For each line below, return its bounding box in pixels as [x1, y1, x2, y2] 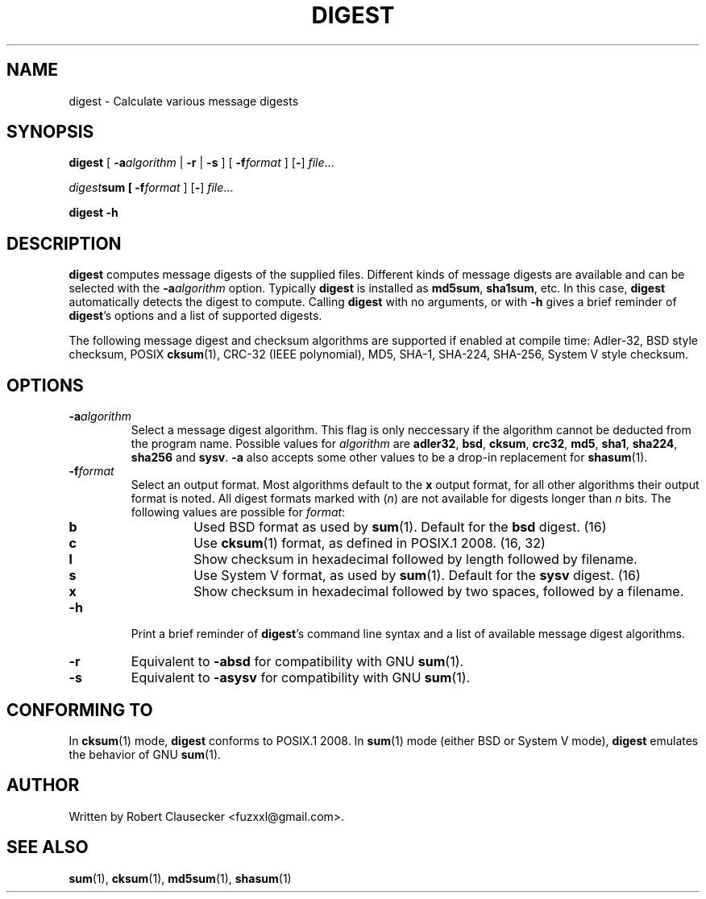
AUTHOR [6, 775, 80, 796]
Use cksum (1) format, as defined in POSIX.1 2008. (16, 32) [193, 535, 546, 552]
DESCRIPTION [6, 233, 122, 254]
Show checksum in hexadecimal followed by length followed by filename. [193, 551, 637, 568]
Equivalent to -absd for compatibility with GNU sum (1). [131, 653, 464, 670]
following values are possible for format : [131, 505, 346, 520]
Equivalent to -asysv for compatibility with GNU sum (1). [131, 669, 471, 686]
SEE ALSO [6, 837, 89, 858]
